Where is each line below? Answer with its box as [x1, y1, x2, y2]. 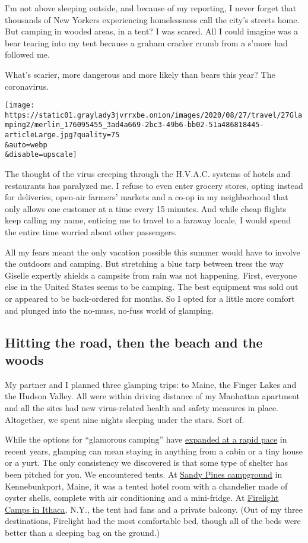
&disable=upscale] [5, 150, 77, 159]
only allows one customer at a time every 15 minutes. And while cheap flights [5, 202, 287, 214]
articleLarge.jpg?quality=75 [5, 131, 120, 140]
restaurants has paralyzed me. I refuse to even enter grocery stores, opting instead [5, 179, 303, 191]
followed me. [5, 48, 50, 61]
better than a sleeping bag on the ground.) [5, 526, 160, 538]
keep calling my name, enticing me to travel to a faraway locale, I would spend [5, 214, 291, 226]
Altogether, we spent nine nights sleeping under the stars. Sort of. [5, 413, 245, 425]
